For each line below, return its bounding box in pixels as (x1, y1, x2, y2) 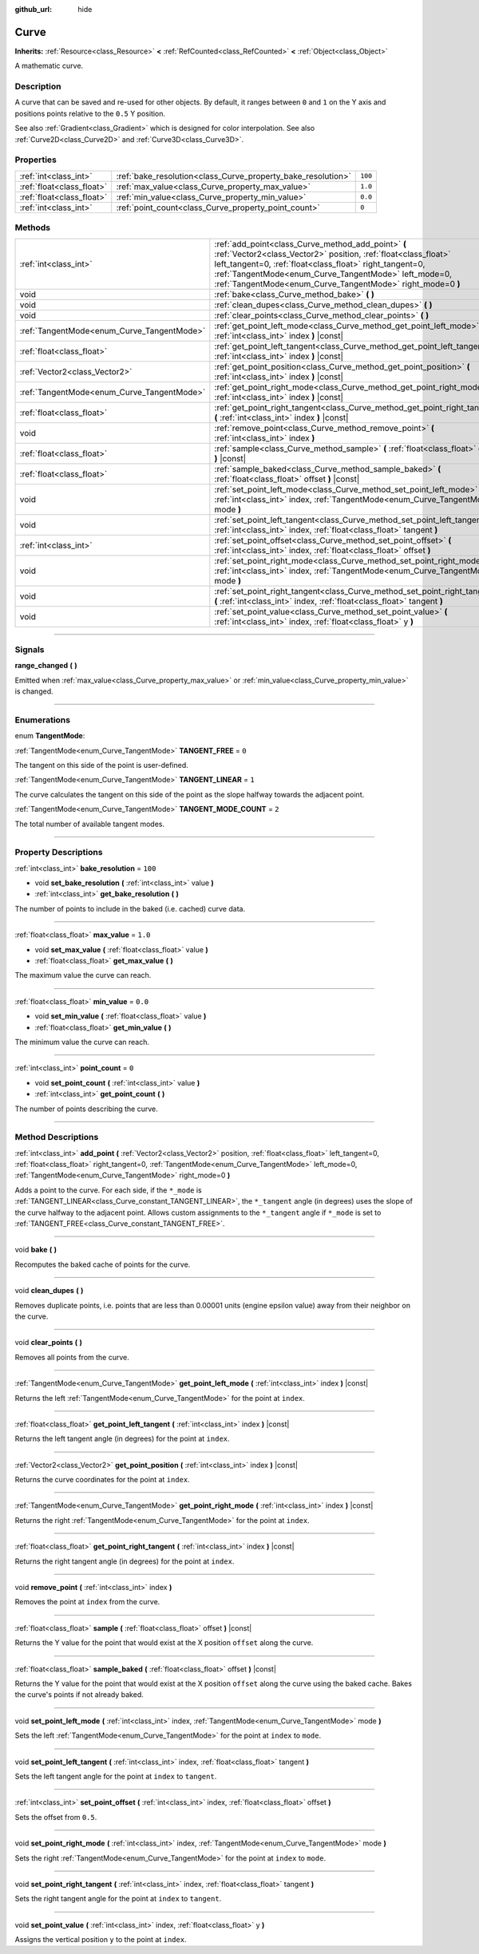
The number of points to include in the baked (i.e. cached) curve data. (14, 904, 246, 913)
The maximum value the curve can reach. (14, 971, 152, 980)
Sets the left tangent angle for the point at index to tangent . (14, 1771, 217, 1781)
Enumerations (14, 714, 71, 726)
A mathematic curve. (14, 61, 84, 71)
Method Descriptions (14, 1132, 99, 1143)
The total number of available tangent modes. (14, 819, 165, 829)
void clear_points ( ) (14, 1338, 83, 1347)
